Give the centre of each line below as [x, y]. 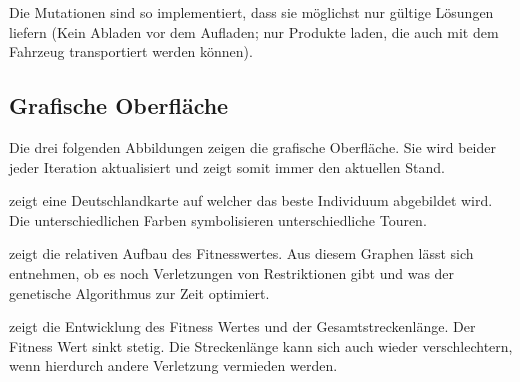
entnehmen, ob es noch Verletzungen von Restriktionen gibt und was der [232, 272]
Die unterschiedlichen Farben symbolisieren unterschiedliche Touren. [218, 219]
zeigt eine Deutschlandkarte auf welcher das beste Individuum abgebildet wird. [251, 200]
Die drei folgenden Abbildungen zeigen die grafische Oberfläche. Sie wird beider [253, 146]
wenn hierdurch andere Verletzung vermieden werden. [173, 365]
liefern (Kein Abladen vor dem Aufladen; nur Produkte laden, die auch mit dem [254, 31]
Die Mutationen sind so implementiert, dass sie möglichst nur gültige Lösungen [251, 12]
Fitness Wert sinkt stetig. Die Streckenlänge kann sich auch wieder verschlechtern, [261, 345]
